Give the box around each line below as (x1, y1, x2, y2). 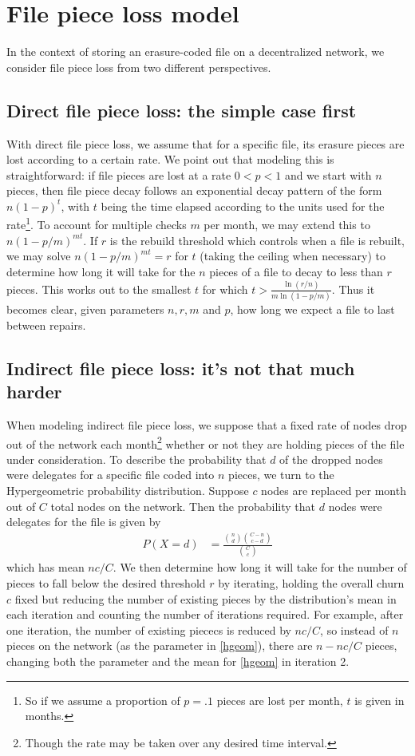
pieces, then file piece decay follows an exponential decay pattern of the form (6, 182, 382, 199)
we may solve (6, 247, 71, 264)
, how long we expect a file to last (230, 301, 395, 318)
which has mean (6, 559, 85, 576)
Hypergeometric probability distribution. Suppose (6, 481, 249, 498)
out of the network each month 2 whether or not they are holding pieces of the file (6, 433, 405, 452)
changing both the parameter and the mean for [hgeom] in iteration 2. (6, 652, 350, 669)
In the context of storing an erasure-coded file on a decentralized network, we (6, 43, 385, 60)
